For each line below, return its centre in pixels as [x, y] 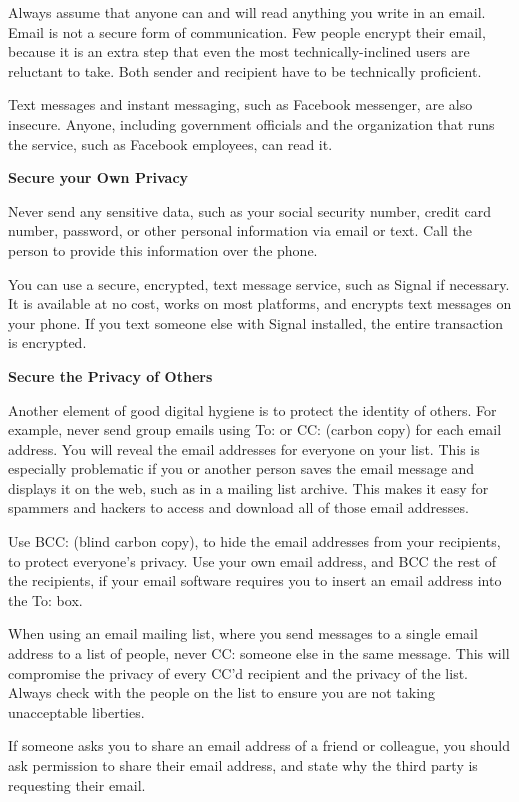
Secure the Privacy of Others [110, 375]
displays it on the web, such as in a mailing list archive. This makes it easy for [248, 487]
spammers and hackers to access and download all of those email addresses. [238, 507]
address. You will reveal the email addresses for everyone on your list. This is [244, 448]
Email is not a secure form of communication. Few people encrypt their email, [247, 31]
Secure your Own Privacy [98, 177]
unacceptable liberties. [76, 711]
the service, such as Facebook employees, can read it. [170, 143]
